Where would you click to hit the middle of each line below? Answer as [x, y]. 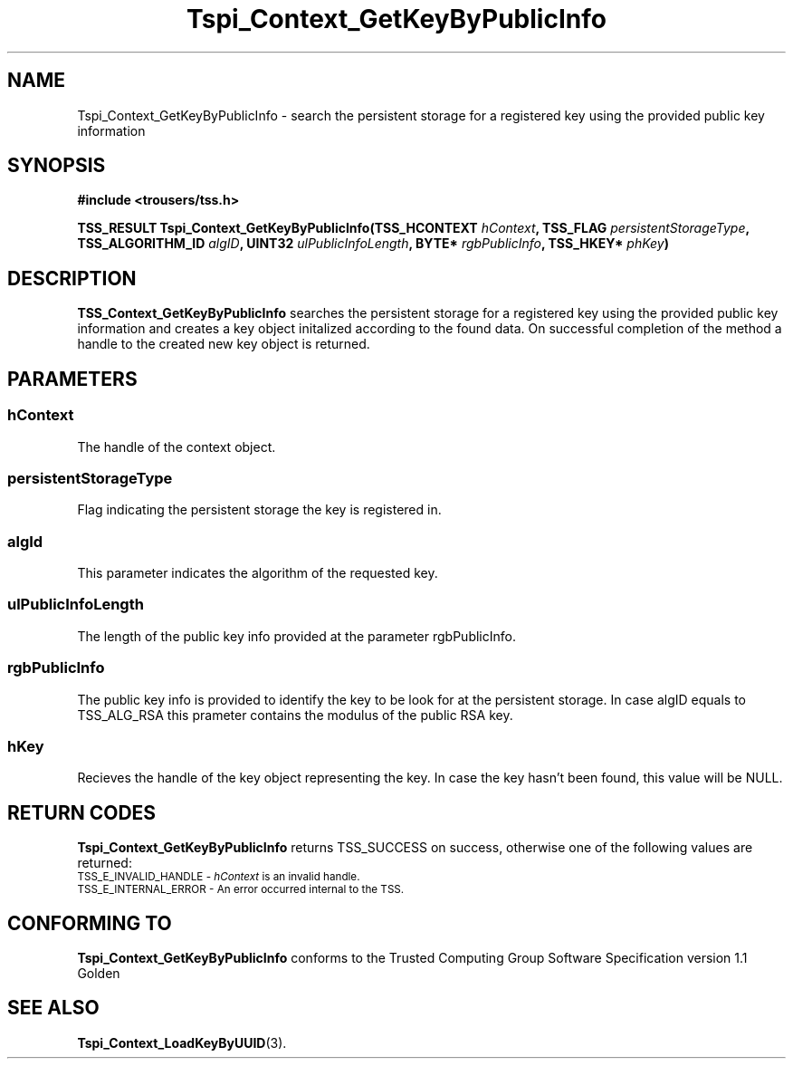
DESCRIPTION [72, 278]
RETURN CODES [82, 812]
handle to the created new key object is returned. [224, 344]
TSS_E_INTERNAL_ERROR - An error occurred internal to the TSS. [241, 890]
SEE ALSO [53, 1008]
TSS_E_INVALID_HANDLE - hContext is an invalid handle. [219, 877]
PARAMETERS [72, 379]
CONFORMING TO [90, 923]
